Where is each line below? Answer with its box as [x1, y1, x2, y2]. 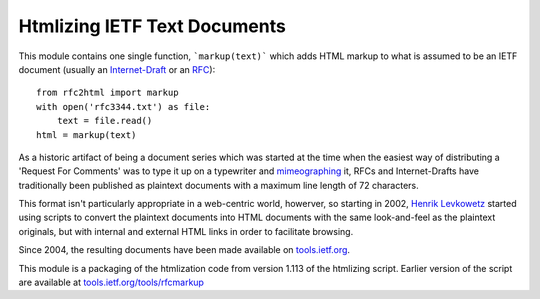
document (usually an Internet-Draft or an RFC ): [18, 63, 216, 75]
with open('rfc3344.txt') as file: [36, 101, 211, 112]
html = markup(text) [36, 129, 137, 140]
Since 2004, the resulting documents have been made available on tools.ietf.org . [18, 244, 350, 256]
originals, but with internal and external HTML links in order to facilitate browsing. [18, 225, 354, 237]
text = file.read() [56, 115, 153, 127]
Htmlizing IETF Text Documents [18, 15, 287, 37]
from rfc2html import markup [36, 87, 179, 99]
